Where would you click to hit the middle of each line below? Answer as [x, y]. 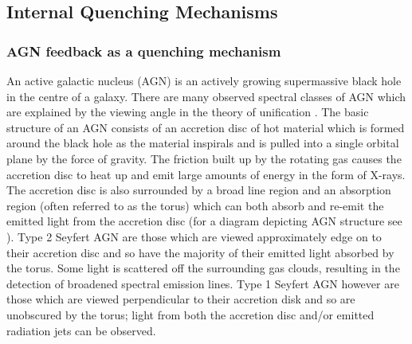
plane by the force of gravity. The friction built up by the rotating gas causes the [204, 158]
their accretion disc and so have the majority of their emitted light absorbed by [200, 252]
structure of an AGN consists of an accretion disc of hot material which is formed [206, 127]
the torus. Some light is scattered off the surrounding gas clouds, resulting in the [203, 268]
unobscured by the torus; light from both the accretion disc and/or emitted [190, 314]
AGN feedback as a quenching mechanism [144, 51]
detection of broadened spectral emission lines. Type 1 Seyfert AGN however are [203, 283]
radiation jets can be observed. [81, 330]
